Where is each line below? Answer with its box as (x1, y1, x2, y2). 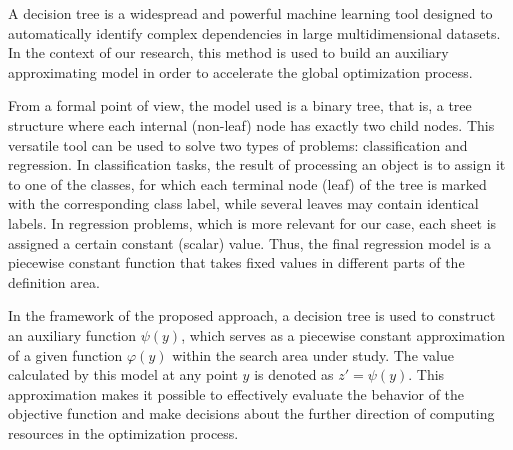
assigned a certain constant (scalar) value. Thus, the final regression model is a (8, 232, 491, 253)
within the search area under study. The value (172, 344, 455, 365)
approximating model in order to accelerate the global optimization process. (8, 61, 473, 82)
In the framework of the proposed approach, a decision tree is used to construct (8, 305, 496, 326)
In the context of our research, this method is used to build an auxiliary (8, 42, 449, 63)
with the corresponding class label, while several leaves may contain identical (8, 193, 479, 214)
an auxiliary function (8, 324, 137, 345)
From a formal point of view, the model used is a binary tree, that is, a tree (8, 95, 472, 116)
